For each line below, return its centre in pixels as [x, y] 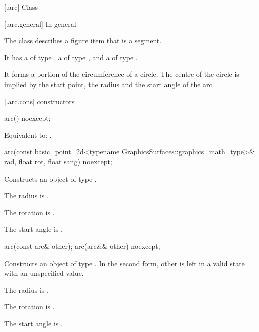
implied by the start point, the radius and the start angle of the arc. [109, 84]
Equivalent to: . [28, 135]
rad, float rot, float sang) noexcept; [58, 161]
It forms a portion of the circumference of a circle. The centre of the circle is [122, 74]
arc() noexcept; [27, 118]
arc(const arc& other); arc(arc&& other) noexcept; [82, 246]
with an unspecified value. [44, 273]
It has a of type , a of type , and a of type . [71, 57]
